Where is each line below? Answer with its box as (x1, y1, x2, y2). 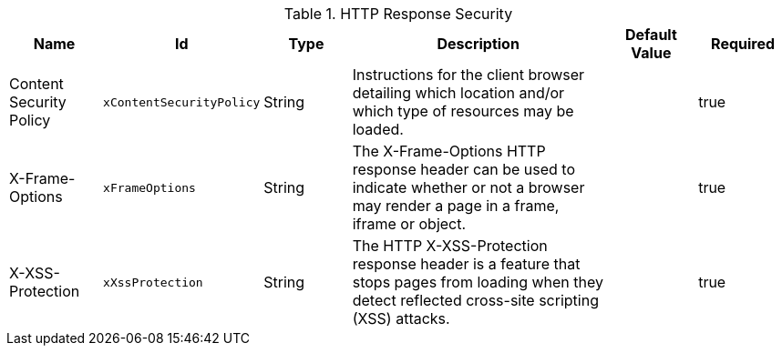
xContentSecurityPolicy (103, 95, 261, 109)
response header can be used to (352, 160, 576, 178)
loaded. (352, 120, 404, 138)
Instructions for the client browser (352, 66, 585, 84)
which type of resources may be (352, 102, 574, 120)
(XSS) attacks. (352, 309, 450, 328)
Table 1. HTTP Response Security (283, 5, 513, 23)
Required (711, 35, 776, 53)
